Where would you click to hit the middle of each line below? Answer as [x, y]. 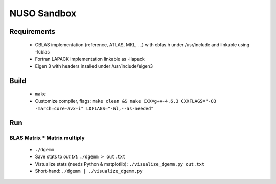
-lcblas [42, 51]
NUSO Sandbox [43, 13]
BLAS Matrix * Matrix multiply [47, 138]
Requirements [32, 31]
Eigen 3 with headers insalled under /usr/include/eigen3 [94, 66]
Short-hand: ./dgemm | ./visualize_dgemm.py [89, 171]
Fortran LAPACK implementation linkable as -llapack [90, 59]
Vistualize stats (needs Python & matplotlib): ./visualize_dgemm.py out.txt [120, 164]
